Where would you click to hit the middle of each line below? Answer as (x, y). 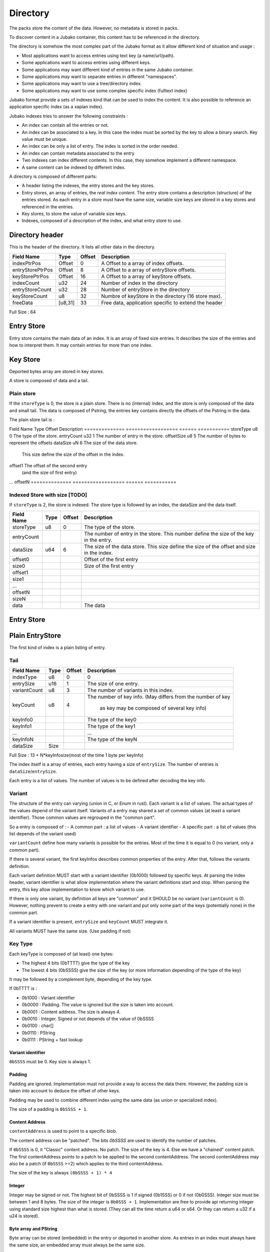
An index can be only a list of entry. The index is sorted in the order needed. (100, 146)
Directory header (36, 235)
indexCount (26, 283)
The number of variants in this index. (130, 690)
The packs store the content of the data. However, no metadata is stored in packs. (94, 28)
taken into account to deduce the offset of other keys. (65, 1091)
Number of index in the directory (139, 283)
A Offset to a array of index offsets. (143, 263)
